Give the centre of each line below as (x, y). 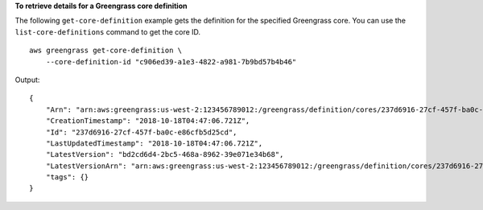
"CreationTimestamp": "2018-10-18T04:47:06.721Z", (148, 121)
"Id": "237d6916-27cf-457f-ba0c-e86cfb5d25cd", (141, 132)
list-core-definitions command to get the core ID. (108, 31)
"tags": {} (67, 177)
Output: (27, 80)
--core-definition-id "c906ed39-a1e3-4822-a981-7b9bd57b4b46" (171, 62)
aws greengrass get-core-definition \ (106, 51)
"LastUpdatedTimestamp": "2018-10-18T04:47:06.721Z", (154, 143)
